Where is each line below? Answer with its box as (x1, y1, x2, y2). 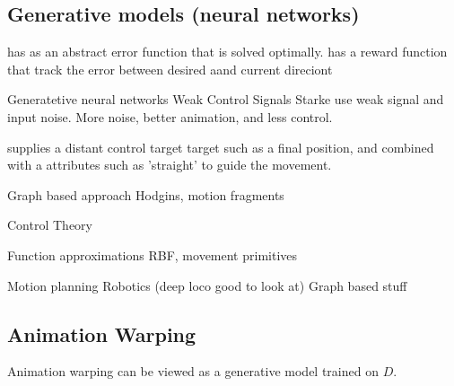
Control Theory (7, 215, 92, 234)
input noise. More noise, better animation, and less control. (7, 107, 333, 126)
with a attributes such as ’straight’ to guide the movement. (7, 155, 332, 174)
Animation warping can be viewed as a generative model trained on (7, 362, 379, 381)
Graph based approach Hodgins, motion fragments (7, 185, 284, 204)
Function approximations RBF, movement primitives (7, 245, 298, 264)
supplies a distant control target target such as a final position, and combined (7, 137, 434, 156)
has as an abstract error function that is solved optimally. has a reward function (7, 42, 448, 61)
